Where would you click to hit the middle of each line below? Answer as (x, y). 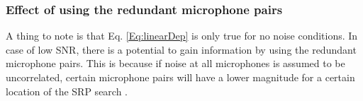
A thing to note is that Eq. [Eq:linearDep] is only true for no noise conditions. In (182, 36)
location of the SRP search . (67, 91)
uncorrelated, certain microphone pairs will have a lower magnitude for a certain (180, 77)
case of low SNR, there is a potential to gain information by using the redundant (181, 49)
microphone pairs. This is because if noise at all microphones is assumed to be (175, 63)
